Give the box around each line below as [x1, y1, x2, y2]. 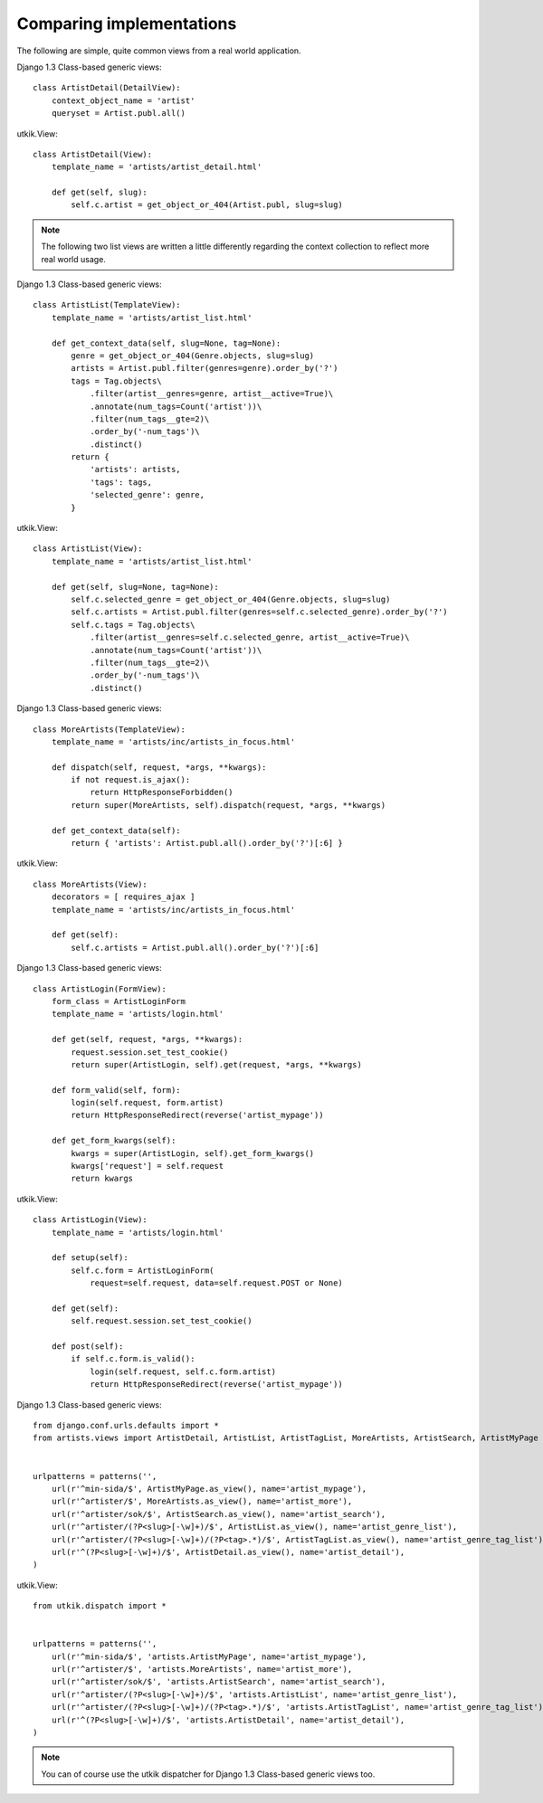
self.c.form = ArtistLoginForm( [71, 1265, 214, 1276]
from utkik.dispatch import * [33, 1601, 167, 1611]
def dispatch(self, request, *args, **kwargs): [51, 762, 267, 773]
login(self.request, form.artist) [71, 1097, 224, 1108]
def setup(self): [51, 1253, 129, 1263]
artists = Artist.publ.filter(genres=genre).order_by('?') [71, 363, 338, 374]
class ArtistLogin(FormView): [33, 983, 167, 994]
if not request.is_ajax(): [71, 774, 191, 785]
